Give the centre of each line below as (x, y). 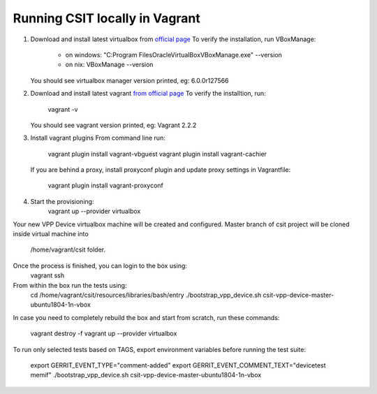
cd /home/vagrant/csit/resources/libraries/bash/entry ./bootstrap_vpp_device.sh (146, 295)
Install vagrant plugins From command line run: (98, 138)
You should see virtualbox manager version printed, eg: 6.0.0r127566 (130, 80)
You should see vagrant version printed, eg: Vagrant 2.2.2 (113, 125)
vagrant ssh (47, 275)
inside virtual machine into (51, 234)
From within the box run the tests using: (70, 285)
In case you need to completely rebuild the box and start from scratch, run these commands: (146, 317)
